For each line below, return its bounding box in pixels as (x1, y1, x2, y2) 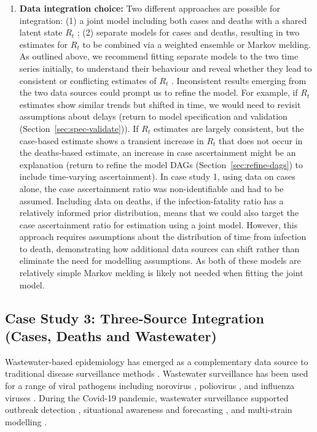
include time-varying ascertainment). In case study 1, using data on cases (19, 170, 295, 183)
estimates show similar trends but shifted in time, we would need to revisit (19, 98, 301, 110)
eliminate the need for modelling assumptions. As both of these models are (19, 254, 301, 267)
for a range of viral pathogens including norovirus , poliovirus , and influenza (5, 379, 295, 392)
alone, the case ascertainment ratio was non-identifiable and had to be (19, 182, 284, 195)
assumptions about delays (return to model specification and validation (19, 110, 288, 123)
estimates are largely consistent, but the (153, 121, 304, 134)
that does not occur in (219, 134, 303, 147)
